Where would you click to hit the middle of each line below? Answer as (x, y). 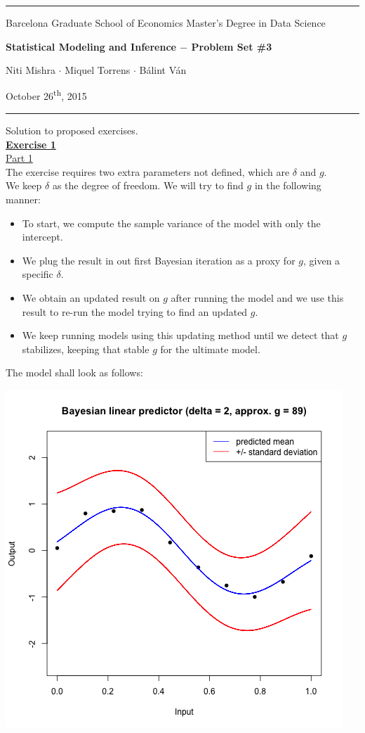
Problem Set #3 (232, 46)
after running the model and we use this (257, 297)
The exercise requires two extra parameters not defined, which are (148, 171)
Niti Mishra (31, 70)
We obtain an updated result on (91, 297)
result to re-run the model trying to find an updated (135, 311)
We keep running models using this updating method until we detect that (180, 335)
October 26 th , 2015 (46, 95)
